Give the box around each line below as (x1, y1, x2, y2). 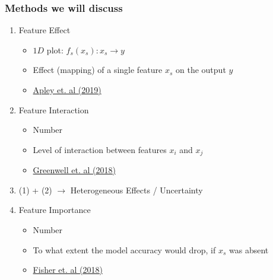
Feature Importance (18, 203, 91, 216)
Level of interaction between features (33, 143, 167, 155)
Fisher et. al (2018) (33, 263, 103, 276)
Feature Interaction (18, 103, 89, 116)
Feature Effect (18, 24, 71, 36)
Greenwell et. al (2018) (33, 164, 116, 176)
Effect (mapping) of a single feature (33, 63, 163, 76)
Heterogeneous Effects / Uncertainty (70, 183, 203, 196)
